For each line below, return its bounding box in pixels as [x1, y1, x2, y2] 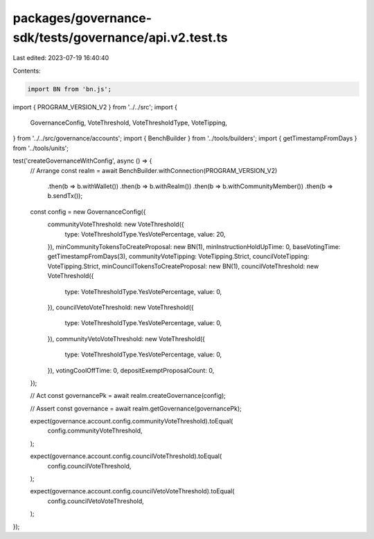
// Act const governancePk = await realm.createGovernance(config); [30, 392, 226, 400]
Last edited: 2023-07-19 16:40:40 [12, 54, 109, 62]
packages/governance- [12, 10, 152, 26]
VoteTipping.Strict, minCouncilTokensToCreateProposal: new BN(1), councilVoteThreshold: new [47, 262, 319, 270]
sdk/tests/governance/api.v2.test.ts [12, 30, 228, 45]
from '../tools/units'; [12, 144, 69, 152]
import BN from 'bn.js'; [27, 85, 112, 93]
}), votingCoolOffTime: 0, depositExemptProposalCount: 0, [47, 366, 215, 374]
